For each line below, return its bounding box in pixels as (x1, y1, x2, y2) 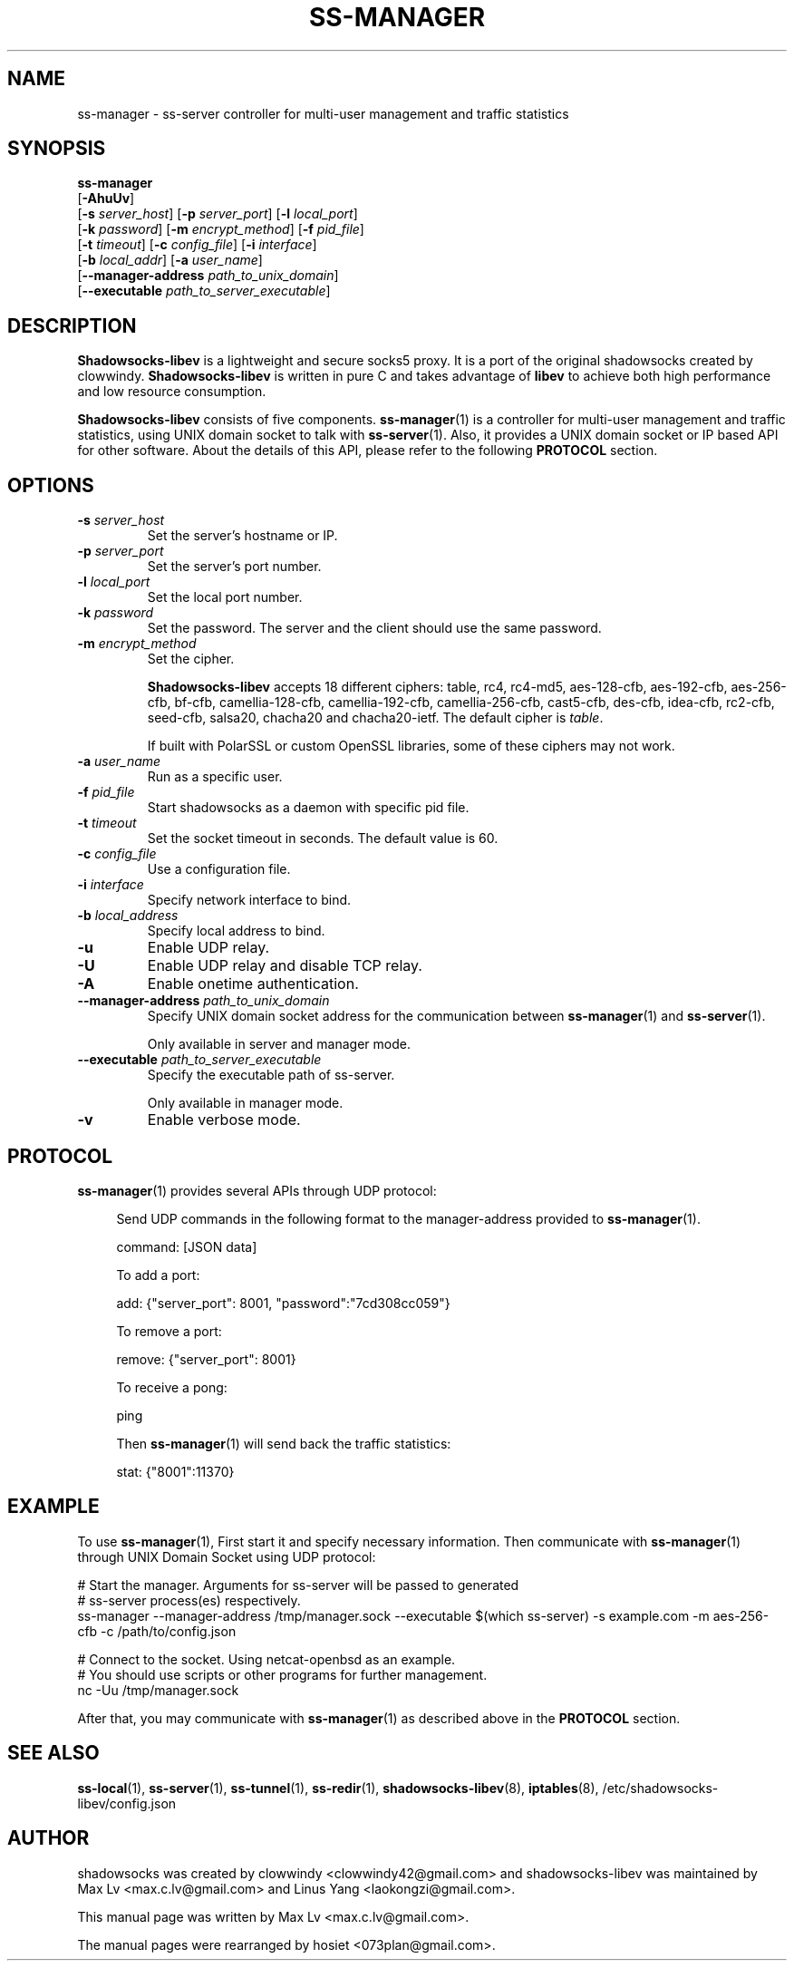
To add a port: (116, 1266, 200, 1283)
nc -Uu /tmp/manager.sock (77, 1682, 239, 1698)
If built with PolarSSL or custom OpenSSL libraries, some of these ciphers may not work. (147, 738, 675, 754)
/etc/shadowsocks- (602, 1779, 719, 1796)
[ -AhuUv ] (77, 190, 135, 207)
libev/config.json (77, 1795, 177, 1811)
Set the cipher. (147, 651, 235, 667)
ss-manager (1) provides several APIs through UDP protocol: (77, 1182, 437, 1198)
